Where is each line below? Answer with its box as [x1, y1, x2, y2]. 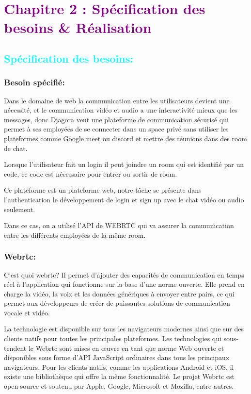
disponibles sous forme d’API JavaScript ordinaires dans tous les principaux [4, 352, 230, 362]
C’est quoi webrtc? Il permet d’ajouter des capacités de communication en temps [4, 269, 244, 279]
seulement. [4, 204, 35, 214]
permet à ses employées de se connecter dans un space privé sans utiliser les [4, 124, 229, 134]
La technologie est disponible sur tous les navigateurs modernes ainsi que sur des [4, 324, 244, 334]
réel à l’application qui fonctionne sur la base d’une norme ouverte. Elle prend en [4, 279, 245, 289]
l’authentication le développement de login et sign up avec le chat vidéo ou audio [4, 194, 244, 204]
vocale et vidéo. [4, 307, 50, 317]
